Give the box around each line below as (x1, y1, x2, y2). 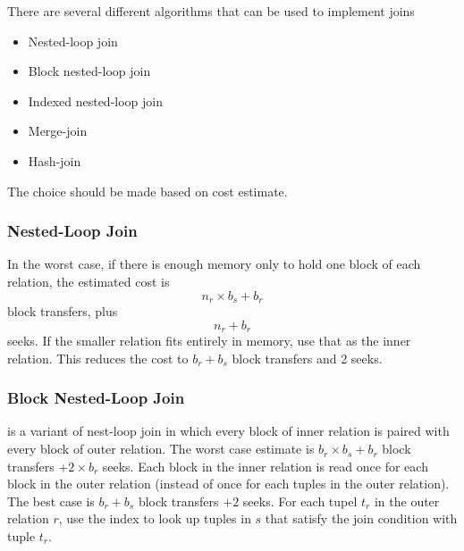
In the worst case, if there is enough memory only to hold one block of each (7, 255, 421, 273)
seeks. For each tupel (242, 491, 358, 510)
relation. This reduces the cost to (7, 348, 189, 367)
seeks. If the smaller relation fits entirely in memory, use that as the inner (7, 331, 411, 350)
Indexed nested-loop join (28, 91, 164, 110)
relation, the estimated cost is (7, 271, 170, 290)
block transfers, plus (7, 302, 118, 321)
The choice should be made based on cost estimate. (7, 181, 288, 200)
